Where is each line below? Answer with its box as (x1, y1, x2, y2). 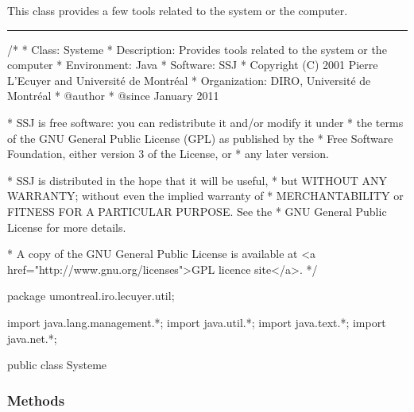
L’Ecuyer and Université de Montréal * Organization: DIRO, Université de (7, 71, 371, 88)
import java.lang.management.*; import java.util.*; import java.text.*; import (7, 314, 386, 330)
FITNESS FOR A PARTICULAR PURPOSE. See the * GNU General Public (7, 202, 387, 219)
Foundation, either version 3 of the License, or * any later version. (7, 145, 329, 162)
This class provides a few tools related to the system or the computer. (7, 2, 348, 18)
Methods (7, 390, 65, 410)
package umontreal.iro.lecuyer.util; (7, 287, 175, 304)
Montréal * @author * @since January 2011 (7, 87, 219, 104)
